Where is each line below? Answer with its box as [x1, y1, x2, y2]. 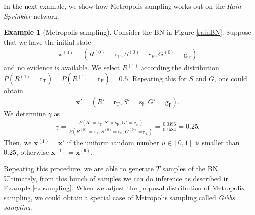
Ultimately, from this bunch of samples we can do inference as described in [4, 173, 229, 183]
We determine [4, 108, 46, 118]
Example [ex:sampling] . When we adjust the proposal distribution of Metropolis [4, 183, 244, 193]
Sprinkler [4, 10, 31, 21]
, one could [214, 73, 247, 83]
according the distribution [141, 62, 219, 73]
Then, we [4, 137, 32, 147]
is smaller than [195, 137, 240, 147]
